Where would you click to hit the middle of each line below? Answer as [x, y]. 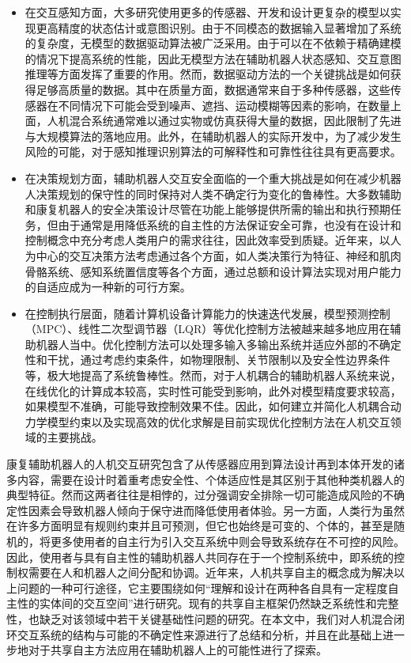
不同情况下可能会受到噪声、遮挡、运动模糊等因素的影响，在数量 [224, 105]
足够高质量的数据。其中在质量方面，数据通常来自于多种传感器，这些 [213, 89]
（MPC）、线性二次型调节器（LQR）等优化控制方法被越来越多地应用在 [207, 329]
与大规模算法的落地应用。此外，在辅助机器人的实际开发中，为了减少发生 [213, 136]
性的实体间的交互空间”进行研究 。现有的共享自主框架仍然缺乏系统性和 [197, 603]
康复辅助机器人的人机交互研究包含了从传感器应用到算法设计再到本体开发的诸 [205, 464]
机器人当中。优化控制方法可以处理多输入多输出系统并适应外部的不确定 [219, 344]
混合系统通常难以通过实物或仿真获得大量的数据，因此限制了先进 [235, 121]
